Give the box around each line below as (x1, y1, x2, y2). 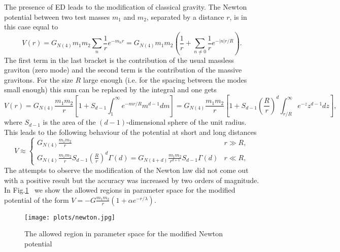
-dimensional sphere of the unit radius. (126, 117, 247, 127)
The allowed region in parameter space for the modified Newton (24, 228, 223, 239)
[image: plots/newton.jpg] (24, 213, 115, 221)
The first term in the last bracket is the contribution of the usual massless (4, 54, 234, 65)
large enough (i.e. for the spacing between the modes (83, 74, 247, 85)
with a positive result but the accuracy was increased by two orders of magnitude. (4, 174, 259, 185)
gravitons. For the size (4, 74, 73, 85)
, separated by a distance (146, 11, 224, 22)
